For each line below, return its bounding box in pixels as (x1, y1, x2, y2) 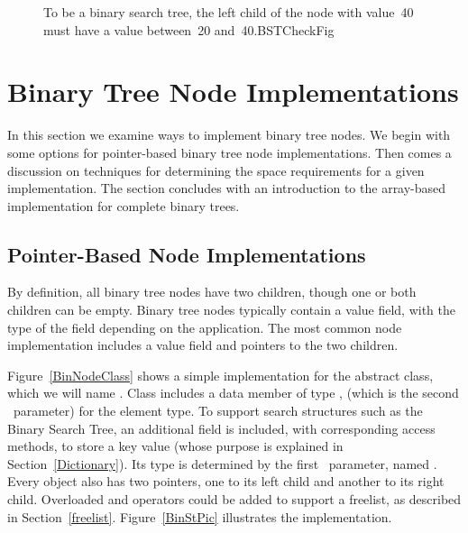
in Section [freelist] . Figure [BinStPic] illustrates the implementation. (7, 507, 392, 526)
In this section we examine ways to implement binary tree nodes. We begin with (7, 125, 451, 144)
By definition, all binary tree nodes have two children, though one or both (7, 282, 417, 301)
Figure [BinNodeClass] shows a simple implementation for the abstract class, (7, 365, 434, 384)
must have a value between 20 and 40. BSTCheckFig (43, 20, 335, 39)
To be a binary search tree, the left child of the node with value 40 (43, 3, 414, 21)
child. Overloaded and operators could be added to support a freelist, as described (7, 490, 462, 509)
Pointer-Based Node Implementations (7, 240, 366, 268)
